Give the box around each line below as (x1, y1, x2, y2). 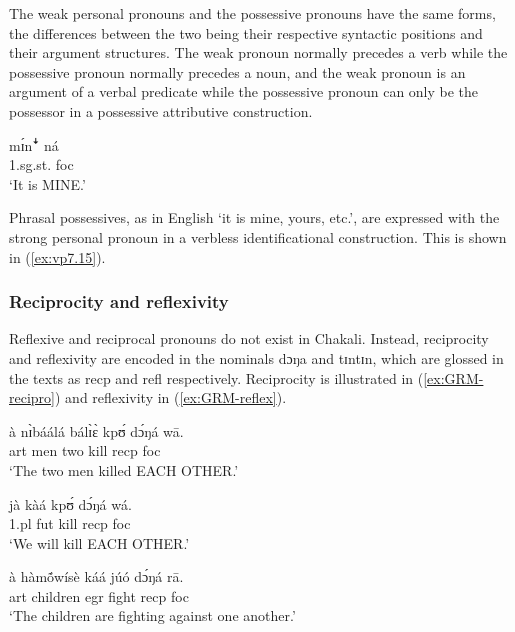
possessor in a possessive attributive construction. (9, 100, 313, 121)
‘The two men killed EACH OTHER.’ (9, 459, 239, 480)
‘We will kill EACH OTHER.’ (9, 532, 190, 553)
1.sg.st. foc (9, 154, 74, 175)
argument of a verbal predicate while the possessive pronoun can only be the (9, 81, 479, 102)
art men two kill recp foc (9, 440, 161, 461)
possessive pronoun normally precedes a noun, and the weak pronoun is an (9, 61, 466, 82)
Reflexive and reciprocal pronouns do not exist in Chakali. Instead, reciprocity (9, 328, 489, 349)
